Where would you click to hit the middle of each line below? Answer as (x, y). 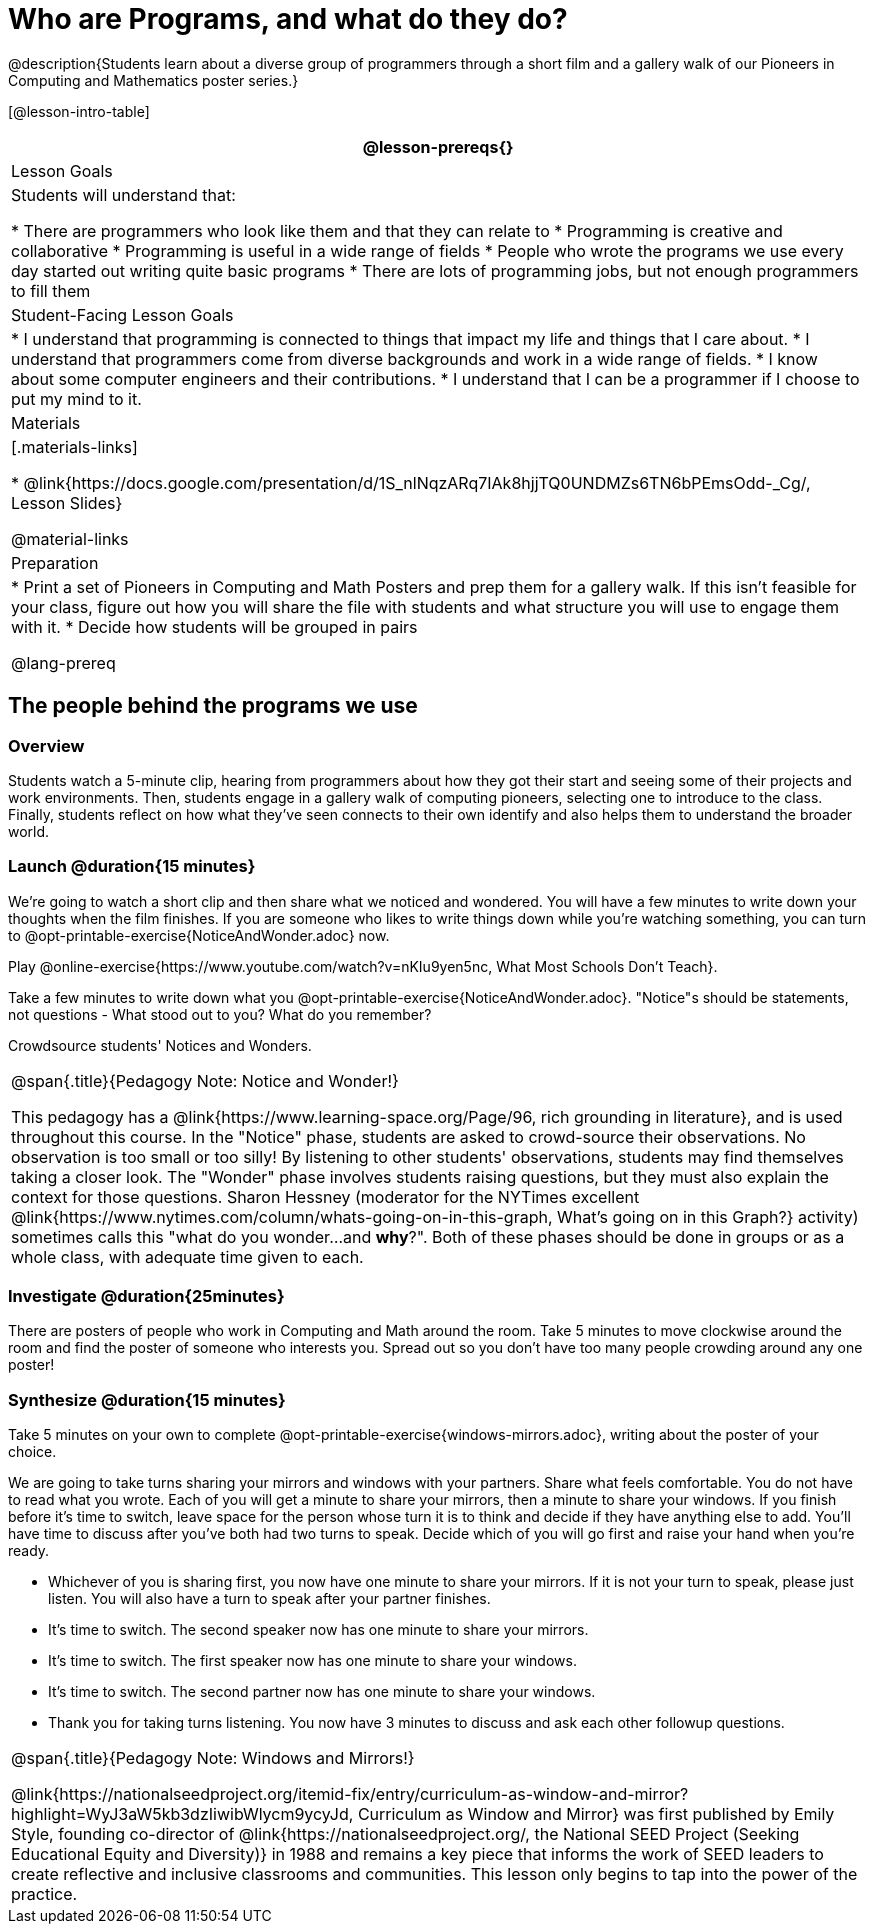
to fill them (51, 290)
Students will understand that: (123, 194)
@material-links (70, 538)
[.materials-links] (74, 446)
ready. (29, 1551)
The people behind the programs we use (213, 706)
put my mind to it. (76, 398)
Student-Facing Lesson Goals (122, 314)
